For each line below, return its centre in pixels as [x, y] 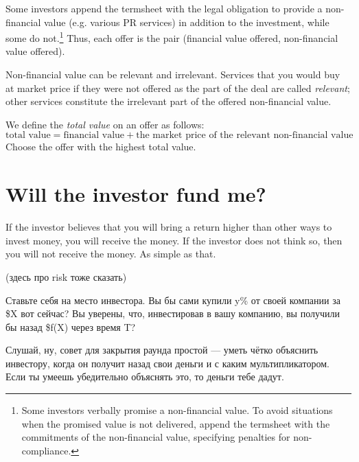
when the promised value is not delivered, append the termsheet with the [176, 423]
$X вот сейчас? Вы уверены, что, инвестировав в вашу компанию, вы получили [173, 313]
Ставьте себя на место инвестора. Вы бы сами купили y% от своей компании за [173, 300]
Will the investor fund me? [136, 194]
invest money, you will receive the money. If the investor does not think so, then [174, 240]
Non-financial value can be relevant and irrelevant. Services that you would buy [173, 74]
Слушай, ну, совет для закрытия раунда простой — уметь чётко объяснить [162, 350]
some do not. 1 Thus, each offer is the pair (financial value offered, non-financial [172, 37]
